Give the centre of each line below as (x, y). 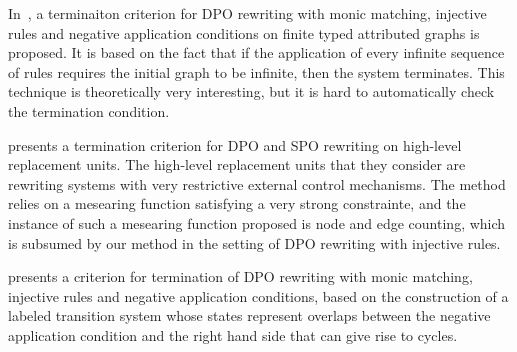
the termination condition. (89, 110)
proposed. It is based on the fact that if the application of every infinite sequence (256, 52)
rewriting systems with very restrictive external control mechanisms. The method (257, 183)
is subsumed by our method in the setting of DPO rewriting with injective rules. (254, 242)
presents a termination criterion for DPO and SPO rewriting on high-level (235, 144)
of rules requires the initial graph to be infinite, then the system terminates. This (256, 71)
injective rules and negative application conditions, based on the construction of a (258, 295)
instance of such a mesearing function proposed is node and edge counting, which (257, 222)
